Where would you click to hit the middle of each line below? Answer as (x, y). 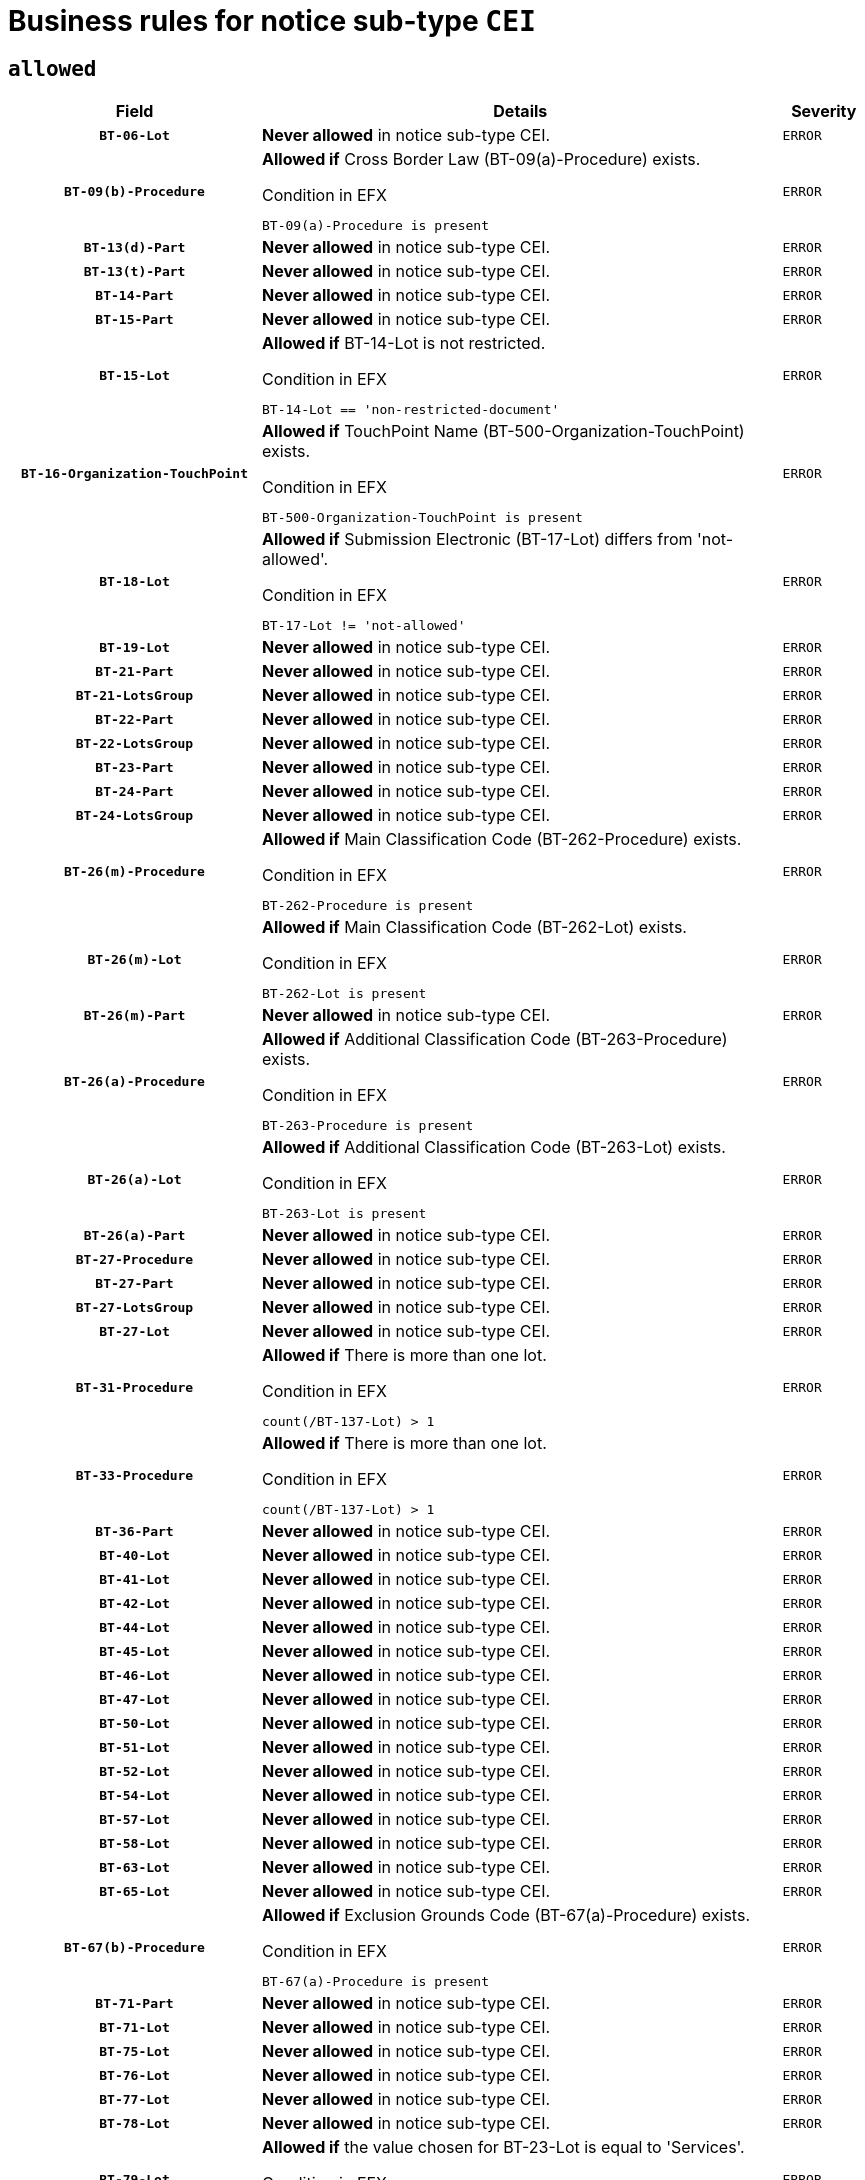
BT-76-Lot (134, 2075)
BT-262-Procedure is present (368, 906)
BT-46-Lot (134, 1675)
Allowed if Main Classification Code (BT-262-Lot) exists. (474, 927)
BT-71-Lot (134, 2027)
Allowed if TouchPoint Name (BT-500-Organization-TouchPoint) (503, 431)
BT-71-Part (134, 2003)
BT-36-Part (134, 1531)
